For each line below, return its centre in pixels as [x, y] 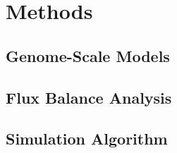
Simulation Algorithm [87, 139]
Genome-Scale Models [88, 55]
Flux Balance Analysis [89, 97]
